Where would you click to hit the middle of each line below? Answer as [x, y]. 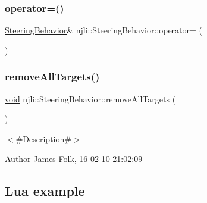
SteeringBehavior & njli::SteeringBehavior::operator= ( [104, 30]
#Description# [43, 138]
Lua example [45, 191]
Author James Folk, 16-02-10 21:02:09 [74, 159]
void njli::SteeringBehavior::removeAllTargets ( [90, 99]
